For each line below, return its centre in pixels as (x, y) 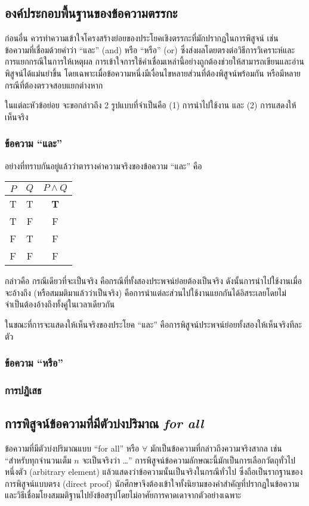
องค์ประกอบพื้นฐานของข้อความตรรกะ (91, 13)
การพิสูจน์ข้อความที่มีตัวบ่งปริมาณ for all (104, 423)
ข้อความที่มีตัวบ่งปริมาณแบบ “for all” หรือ (72, 448)
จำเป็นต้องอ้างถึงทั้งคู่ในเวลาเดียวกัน (60, 304)
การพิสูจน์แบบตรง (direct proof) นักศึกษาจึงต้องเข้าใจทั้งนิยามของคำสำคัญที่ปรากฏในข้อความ (152, 483)
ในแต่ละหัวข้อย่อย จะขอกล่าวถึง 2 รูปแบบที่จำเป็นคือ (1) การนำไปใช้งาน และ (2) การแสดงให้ (151, 105)
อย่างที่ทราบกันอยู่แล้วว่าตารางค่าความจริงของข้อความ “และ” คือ (103, 165)
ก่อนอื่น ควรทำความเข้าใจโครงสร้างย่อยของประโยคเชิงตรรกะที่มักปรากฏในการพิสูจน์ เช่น (142, 38)
